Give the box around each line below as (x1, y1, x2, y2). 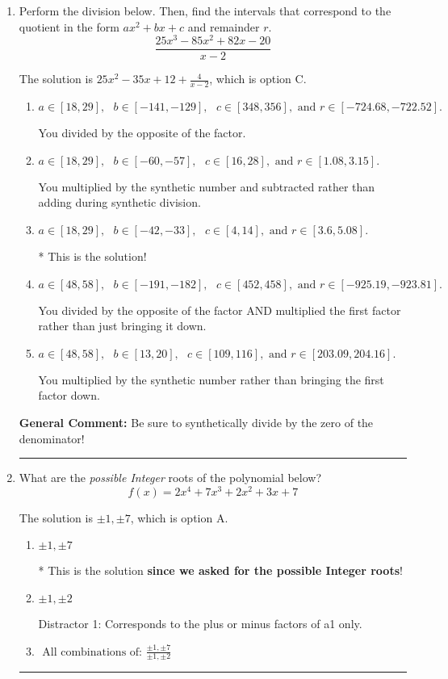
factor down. (38, 387, 100, 404)
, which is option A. (130, 509, 228, 526)
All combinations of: (42, 646, 142, 658)
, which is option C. (209, 70, 307, 87)
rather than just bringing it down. (38, 317, 207, 334)
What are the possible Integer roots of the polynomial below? (19, 469, 322, 486)
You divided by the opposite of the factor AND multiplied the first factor (38, 301, 401, 318)
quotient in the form (19, 18, 119, 35)
